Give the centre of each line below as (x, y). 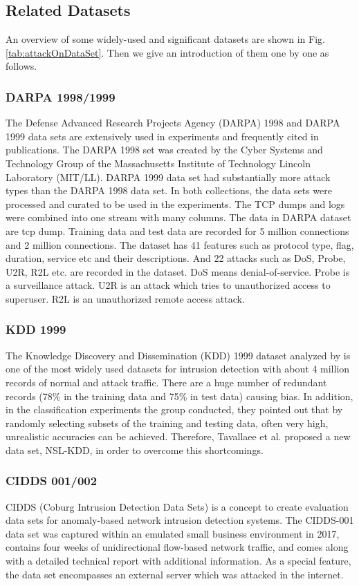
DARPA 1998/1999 (61, 96)
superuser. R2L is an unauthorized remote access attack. (125, 298)
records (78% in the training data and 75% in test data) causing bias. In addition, (179, 396)
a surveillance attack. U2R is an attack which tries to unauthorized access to (168, 285)
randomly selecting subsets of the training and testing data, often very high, (167, 423)
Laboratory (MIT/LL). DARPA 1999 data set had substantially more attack (168, 177)
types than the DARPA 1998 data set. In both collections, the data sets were (169, 190)
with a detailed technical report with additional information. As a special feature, (178, 561)
